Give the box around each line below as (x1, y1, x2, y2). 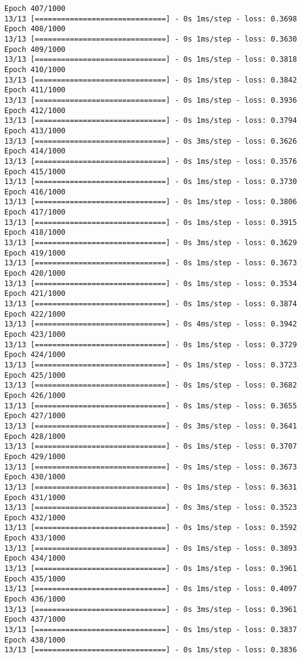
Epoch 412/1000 (4, 106, 66, 115)
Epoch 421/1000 (4, 289, 66, 298)
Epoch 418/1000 (4, 228, 66, 237)
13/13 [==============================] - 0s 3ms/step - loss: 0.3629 (4, 238, 297, 248)
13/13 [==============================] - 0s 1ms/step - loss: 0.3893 (4, 543, 297, 553)
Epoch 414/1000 (4, 147, 66, 156)
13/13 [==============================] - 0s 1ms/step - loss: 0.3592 (4, 523, 297, 532)
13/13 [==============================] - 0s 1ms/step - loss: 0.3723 (4, 360, 297, 369)
